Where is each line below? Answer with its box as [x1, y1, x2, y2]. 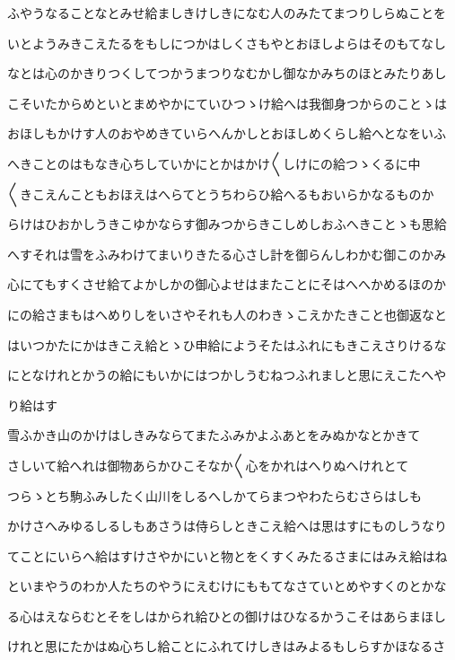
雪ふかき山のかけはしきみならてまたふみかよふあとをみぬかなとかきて [7, 426, 421, 444]
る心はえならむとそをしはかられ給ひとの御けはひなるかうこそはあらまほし [7, 606, 447, 625]
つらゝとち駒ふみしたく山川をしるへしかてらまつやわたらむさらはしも [7, 486, 422, 505]
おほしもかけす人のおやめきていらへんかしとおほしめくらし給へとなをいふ [7, 124, 446, 143]
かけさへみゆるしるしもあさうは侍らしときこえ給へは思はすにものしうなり [7, 516, 447, 535]
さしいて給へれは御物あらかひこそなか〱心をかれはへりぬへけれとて [7, 455, 409, 474]
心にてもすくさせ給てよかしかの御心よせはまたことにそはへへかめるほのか [7, 275, 447, 294]
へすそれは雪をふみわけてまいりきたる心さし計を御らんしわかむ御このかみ [7, 244, 447, 263]
